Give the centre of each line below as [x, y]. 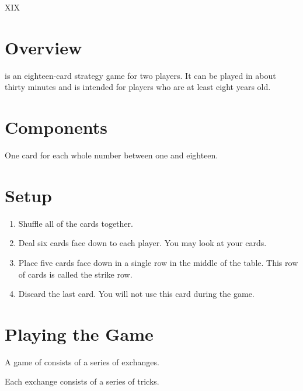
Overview [43, 47]
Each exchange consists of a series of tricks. [82, 381]
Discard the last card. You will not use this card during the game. [136, 294]
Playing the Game [79, 333]
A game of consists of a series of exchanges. [82, 361]
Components [56, 127]
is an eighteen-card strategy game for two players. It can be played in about [140, 75]
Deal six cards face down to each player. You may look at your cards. [142, 243]
